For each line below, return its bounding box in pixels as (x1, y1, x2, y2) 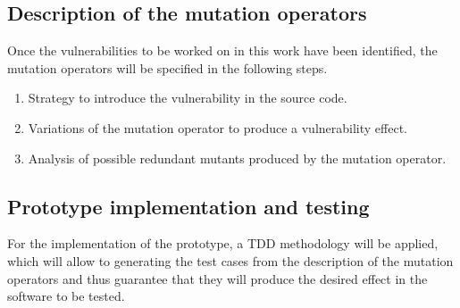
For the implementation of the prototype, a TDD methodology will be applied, (7, 234, 439, 253)
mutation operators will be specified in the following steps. (7, 58, 328, 77)
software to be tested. (7, 287, 125, 305)
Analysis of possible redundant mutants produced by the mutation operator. (28, 148, 447, 167)
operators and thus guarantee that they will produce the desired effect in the (7, 269, 428, 287)
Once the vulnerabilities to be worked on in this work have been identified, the (7, 41, 438, 60)
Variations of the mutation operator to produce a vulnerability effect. (28, 118, 407, 137)
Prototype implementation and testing (7, 192, 370, 220)
